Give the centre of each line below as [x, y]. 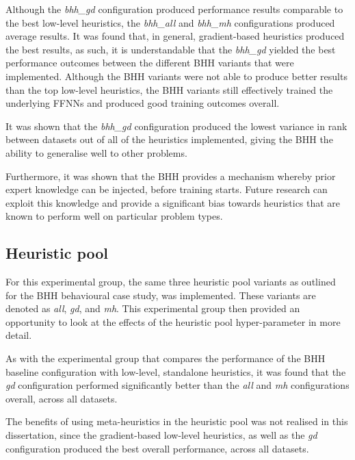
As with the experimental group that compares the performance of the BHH [166, 358]
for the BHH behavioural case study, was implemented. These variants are [161, 295]
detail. [19, 335]
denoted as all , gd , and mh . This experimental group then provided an [153, 308]
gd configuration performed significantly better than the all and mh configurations [177, 385]
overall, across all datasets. [62, 398]
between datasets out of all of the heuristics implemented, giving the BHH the [169, 139]
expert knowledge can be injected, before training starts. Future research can [167, 189]
